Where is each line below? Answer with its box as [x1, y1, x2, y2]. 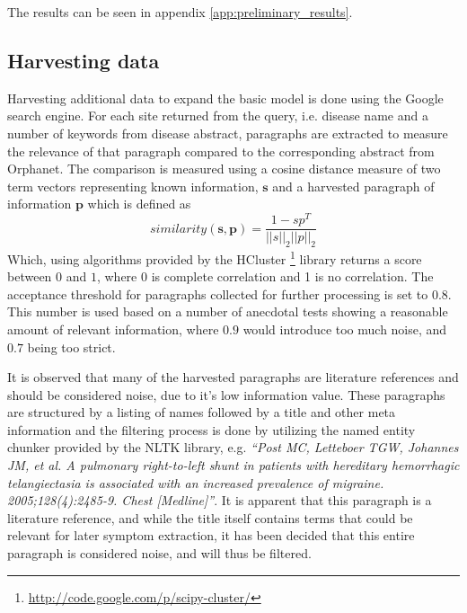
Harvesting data [7, 46, 160, 74]
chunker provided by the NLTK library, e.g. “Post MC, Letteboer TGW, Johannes [7, 438, 459, 457]
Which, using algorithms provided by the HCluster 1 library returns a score [7, 246, 422, 268]
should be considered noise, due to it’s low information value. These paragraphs [7, 385, 445, 404]
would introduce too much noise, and [242, 319, 447, 338]
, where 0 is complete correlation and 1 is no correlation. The [96, 267, 434, 286]
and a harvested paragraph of [272, 176, 435, 195]
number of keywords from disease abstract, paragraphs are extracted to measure [7, 123, 448, 142]
